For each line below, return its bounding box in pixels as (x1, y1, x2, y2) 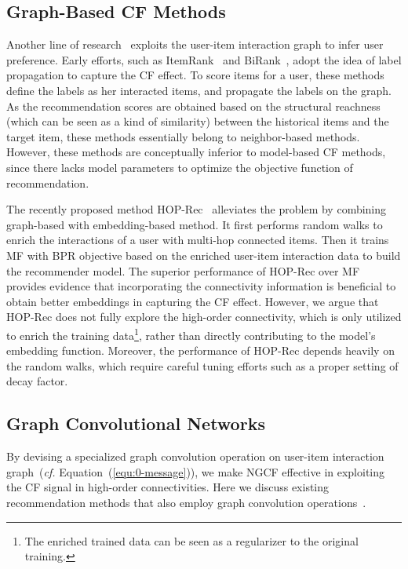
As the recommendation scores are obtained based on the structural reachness (6, 97, 381, 114)
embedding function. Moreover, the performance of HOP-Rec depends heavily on (6, 342, 395, 359)
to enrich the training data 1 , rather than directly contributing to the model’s (6, 324, 376, 343)
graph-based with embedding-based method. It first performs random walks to (6, 216, 383, 232)
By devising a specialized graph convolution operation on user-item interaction (6, 448, 384, 465)
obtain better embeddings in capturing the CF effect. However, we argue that (6, 293, 379, 309)
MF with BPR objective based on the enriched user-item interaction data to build (6, 246, 401, 263)
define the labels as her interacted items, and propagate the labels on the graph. (6, 82, 392, 98)
